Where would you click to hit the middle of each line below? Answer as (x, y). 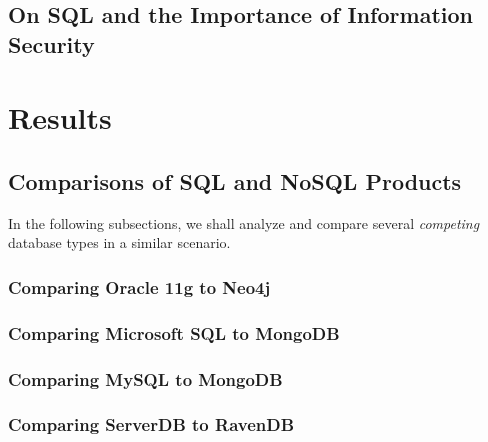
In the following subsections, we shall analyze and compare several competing (244, 222)
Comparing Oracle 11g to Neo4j (139, 286)
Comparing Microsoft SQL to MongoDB (174, 332)
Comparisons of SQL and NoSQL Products (235, 180)
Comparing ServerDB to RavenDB (151, 424)
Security (51, 43)
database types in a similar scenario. (119, 242)
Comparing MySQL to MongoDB (145, 378)
